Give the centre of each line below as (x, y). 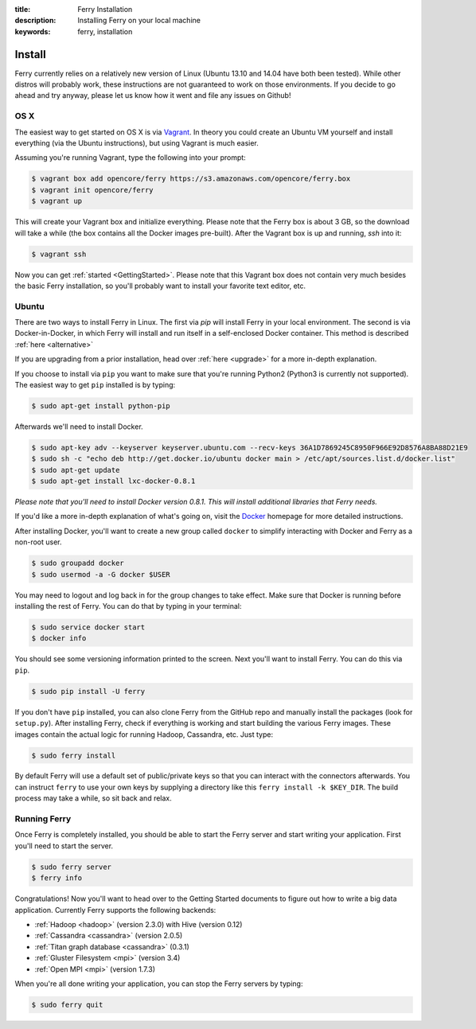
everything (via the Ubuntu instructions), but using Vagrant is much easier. (137, 143)
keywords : (33, 31)
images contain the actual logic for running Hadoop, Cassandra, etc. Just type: (144, 734)
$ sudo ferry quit (67, 1004)
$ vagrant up (57, 201)
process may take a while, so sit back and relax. (94, 798)
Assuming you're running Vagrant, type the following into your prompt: (130, 158)
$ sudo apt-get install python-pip (101, 405)
